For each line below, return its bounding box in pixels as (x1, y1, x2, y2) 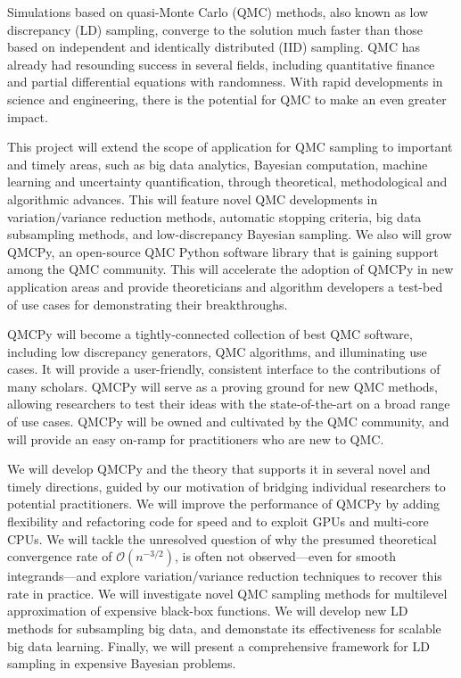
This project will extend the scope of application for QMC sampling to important (7, 137, 453, 156)
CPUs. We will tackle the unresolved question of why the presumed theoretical (7, 529, 437, 548)
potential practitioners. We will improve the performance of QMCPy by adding (7, 494, 440, 513)
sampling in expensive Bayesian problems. (7, 654, 236, 673)
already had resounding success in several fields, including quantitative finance (7, 54, 435, 73)
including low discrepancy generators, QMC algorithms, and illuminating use (7, 342, 427, 360)
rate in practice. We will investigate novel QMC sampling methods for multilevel (7, 583, 448, 602)
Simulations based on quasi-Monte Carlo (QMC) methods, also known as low (7, 3, 429, 21)
